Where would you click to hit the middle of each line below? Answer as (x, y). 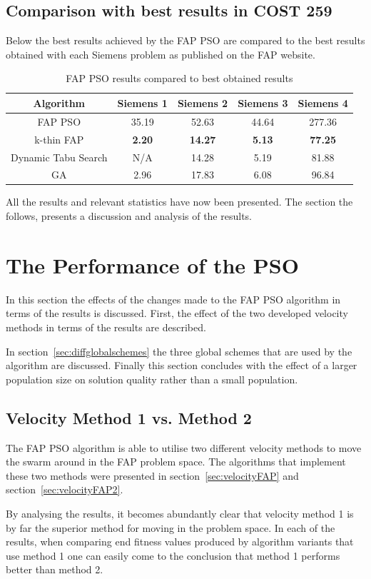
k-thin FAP (59, 139)
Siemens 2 (203, 102)
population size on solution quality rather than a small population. (152, 379)
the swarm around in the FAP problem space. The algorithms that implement (176, 462)
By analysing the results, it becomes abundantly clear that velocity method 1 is (180, 513)
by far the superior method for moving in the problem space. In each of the (171, 527)
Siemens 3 (263, 102)
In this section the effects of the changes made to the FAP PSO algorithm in (173, 299)
